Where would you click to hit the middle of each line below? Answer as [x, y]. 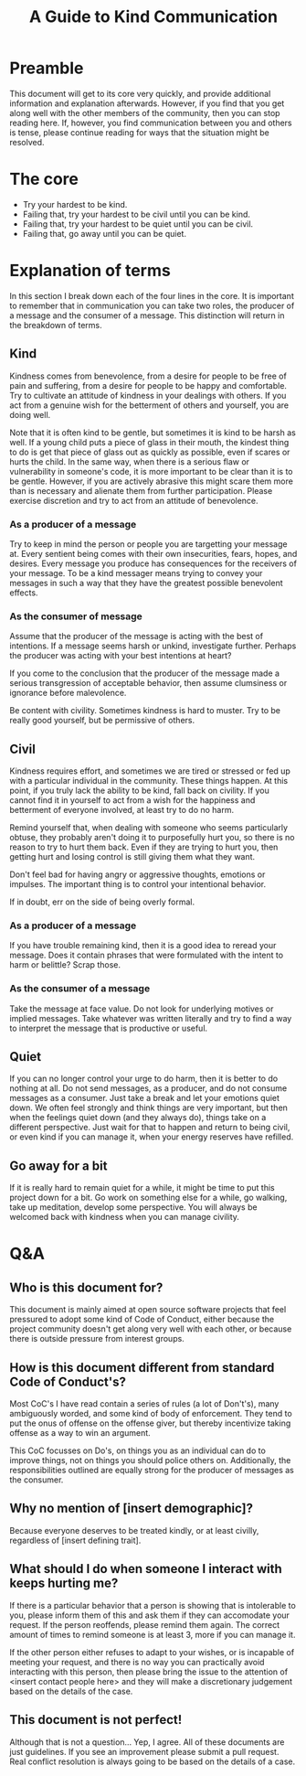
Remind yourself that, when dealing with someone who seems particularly [149, 828]
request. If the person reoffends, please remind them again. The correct [145, 1624]
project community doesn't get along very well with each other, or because [151, 1329]
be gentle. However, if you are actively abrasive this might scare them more [152, 481]
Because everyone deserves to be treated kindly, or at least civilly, [134, 1530]
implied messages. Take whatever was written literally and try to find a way [151, 1018]
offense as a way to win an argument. [80, 1433]
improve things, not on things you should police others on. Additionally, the [150, 1460]
